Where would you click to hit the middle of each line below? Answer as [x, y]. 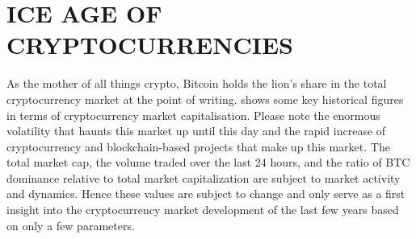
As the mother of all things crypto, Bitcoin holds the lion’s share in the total [197, 83]
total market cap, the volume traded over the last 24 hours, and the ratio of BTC [208, 162]
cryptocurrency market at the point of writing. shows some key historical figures [205, 99]
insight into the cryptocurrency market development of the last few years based [203, 210]
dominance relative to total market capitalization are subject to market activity [204, 177]
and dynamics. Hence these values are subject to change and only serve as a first [206, 194]
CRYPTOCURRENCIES [150, 45]
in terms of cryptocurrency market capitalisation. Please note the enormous [193, 115]
